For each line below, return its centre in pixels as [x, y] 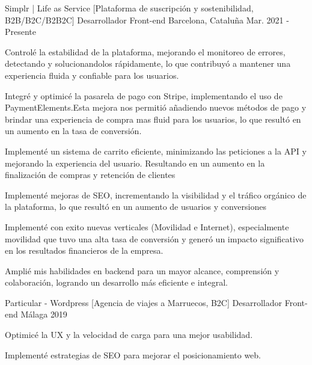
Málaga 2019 [44, 314]
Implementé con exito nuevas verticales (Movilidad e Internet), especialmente [147, 226]
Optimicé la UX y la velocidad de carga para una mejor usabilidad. [129, 335]
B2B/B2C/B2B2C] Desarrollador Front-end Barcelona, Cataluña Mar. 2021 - [147, 20]
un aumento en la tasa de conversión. [73, 131]
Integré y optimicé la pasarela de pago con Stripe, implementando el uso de [144, 95]
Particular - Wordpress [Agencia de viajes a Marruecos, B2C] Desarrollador [144, 302]
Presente [21, 32]
